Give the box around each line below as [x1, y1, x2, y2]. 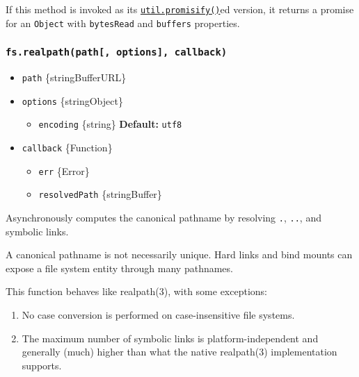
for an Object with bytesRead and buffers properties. [6, 15, 240, 30]
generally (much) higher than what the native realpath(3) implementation [22, 344, 337, 359]
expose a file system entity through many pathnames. [6, 260, 233, 275]
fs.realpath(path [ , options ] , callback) [6, 47, 228, 58]
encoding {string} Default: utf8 [38, 117, 182, 131]
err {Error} [38, 163, 90, 178]
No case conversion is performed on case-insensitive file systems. [22, 308, 295, 322]
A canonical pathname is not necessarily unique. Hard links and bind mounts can [6, 247, 353, 262]
